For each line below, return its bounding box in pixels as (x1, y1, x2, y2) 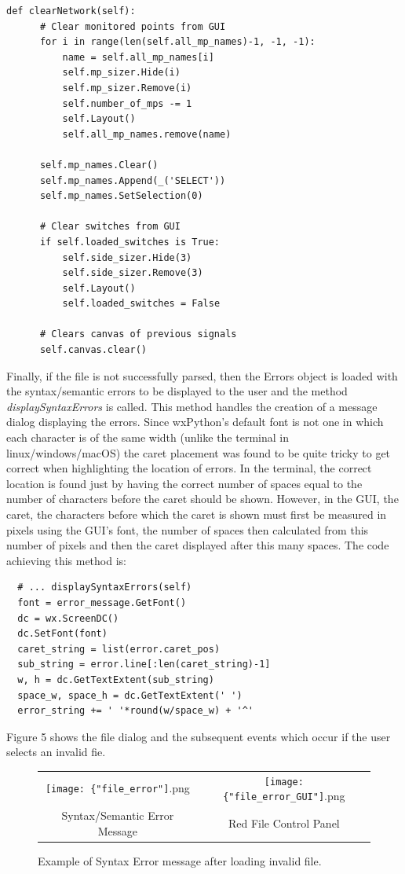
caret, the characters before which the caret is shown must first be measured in (6, 506, 387, 522)
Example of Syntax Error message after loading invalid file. (38, 852, 322, 868)
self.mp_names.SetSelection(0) (39, 190, 203, 202)
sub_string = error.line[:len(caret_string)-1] (17, 659, 271, 670)
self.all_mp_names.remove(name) (62, 128, 232, 140)
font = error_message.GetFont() (17, 597, 187, 608)
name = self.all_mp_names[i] (62, 51, 214, 63)
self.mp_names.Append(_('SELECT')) (39, 174, 226, 186)
